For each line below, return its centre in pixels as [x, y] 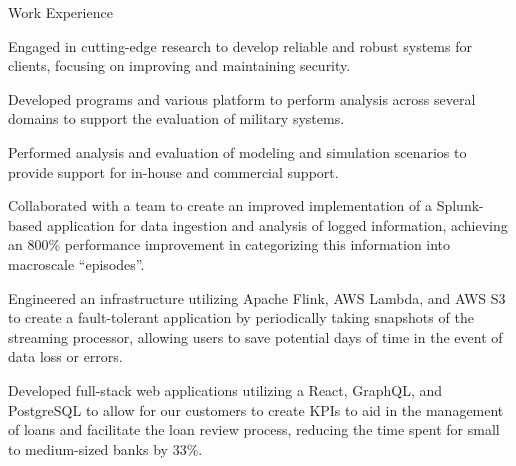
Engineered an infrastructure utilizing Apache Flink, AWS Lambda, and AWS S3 [257, 297]
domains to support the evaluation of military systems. [176, 118]
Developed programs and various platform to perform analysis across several [242, 98]
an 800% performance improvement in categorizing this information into [229, 244]
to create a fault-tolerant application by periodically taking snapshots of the [241, 317]
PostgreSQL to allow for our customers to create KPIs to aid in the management [256, 409]
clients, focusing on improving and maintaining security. [179, 65]
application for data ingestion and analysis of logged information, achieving [277, 224]
